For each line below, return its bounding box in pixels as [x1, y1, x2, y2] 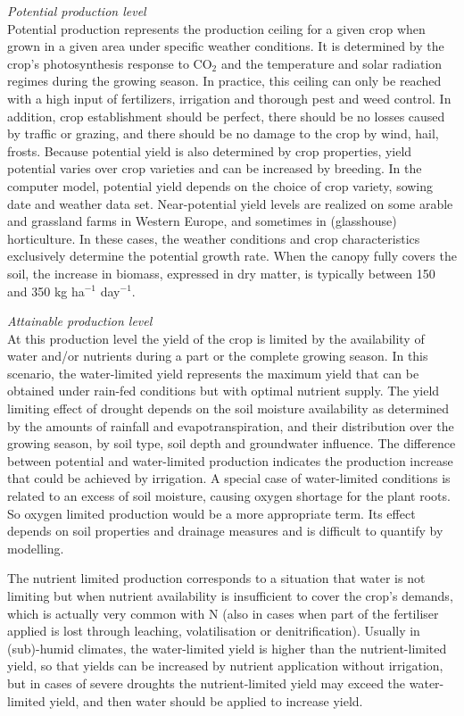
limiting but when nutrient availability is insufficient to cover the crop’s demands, [7, 587, 453, 604]
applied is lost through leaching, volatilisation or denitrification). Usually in [7, 621, 420, 640]
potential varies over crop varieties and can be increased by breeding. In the [7, 159, 422, 178]
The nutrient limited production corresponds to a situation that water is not [7, 569, 426, 587]
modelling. [7, 538, 64, 557]
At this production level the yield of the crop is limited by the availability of [7, 329, 425, 347]
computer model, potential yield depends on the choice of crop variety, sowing [7, 176, 434, 195]
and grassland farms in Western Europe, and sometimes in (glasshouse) [7, 212, 397, 230]
